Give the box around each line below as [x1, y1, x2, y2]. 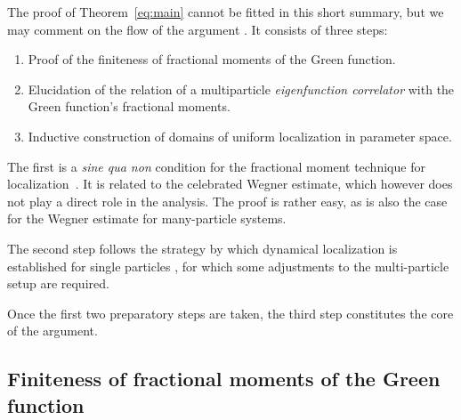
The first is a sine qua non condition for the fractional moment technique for [7, 157, 425, 175]
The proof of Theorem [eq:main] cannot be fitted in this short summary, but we [7, 3, 444, 20]
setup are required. [7, 274, 109, 293]
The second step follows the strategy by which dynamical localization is [7, 238, 398, 257]
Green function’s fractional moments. [28, 97, 230, 116]
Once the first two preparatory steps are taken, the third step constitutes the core [7, 303, 454, 322]
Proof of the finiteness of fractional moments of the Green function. [28, 50, 396, 69]
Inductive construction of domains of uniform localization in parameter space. [28, 126, 452, 145]
